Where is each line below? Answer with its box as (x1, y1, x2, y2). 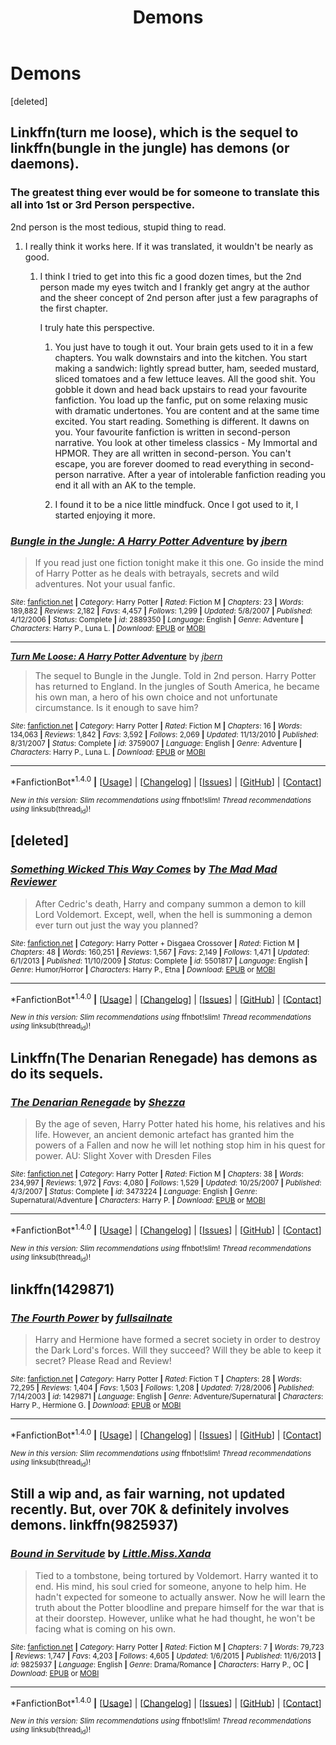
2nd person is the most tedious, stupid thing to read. (10, 221, 227, 233)
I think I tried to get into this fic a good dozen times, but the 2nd (39, 270, 302, 282)
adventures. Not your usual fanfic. (34, 577, 176, 590)
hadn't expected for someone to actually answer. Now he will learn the (34, 1591, 326, 1603)
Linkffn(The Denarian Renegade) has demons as (10, 1049, 318, 1066)
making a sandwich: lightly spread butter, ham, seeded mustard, (54, 362, 320, 374)
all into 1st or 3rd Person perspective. (10, 198, 196, 212)
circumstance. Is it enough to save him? (34, 701, 199, 713)
